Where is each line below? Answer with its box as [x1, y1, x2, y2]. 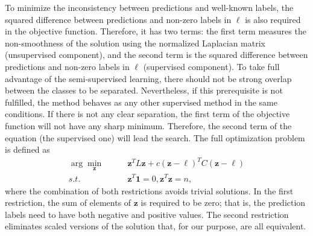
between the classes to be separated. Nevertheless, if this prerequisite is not [5, 84, 283, 97]
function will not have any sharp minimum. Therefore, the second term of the [5, 119, 292, 132]
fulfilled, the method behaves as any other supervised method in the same [5, 95, 277, 108]
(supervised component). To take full [143, 60, 280, 72]
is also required [245, 13, 301, 25]
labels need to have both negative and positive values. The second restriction [5, 208, 289, 220]
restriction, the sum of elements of [5, 196, 131, 209]
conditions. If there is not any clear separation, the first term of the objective [5, 107, 290, 120]
